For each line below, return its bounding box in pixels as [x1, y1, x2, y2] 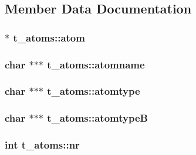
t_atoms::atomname [47, 57, 145, 71]
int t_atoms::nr [5, 137, 80, 152]
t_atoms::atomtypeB [47, 111, 148, 125]
